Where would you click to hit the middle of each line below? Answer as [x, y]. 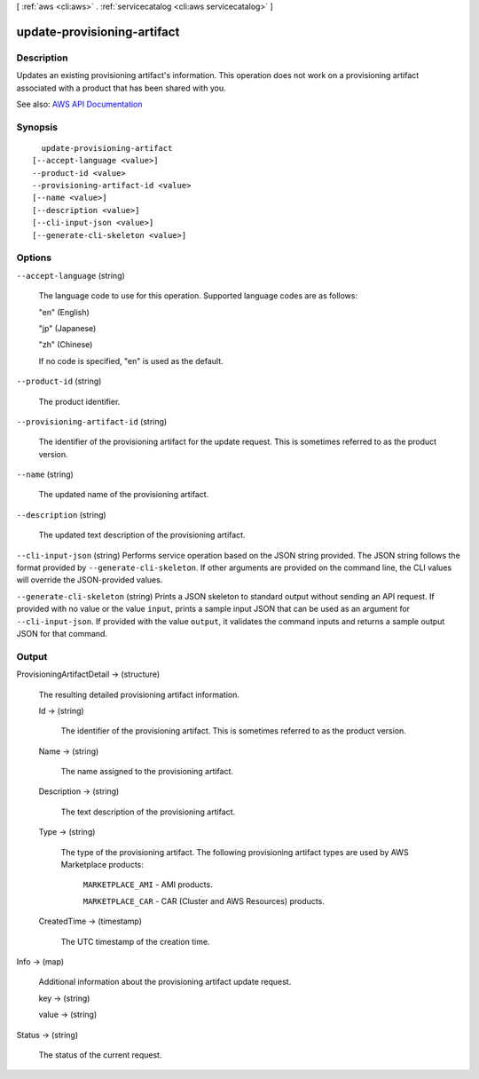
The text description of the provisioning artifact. [148, 812]
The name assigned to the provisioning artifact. [147, 772]
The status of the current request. [100, 1055]
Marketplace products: [102, 865]
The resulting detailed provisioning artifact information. [139, 694]
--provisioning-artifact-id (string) [92, 421]
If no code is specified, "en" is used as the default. [131, 361]
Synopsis [37, 127]
